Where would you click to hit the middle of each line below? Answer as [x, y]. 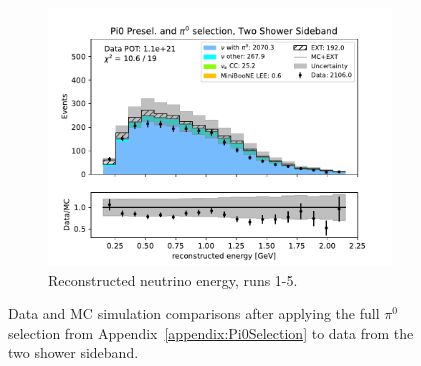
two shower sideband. [73, 352]
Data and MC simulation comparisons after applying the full [194, 313]
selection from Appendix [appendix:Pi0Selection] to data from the [211, 332]
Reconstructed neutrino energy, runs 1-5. [173, 279]
